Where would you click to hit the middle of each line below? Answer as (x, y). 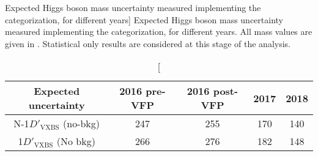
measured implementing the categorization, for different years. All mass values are (159, 32)
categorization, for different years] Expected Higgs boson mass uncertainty (144, 19)
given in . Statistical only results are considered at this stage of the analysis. (148, 43)
